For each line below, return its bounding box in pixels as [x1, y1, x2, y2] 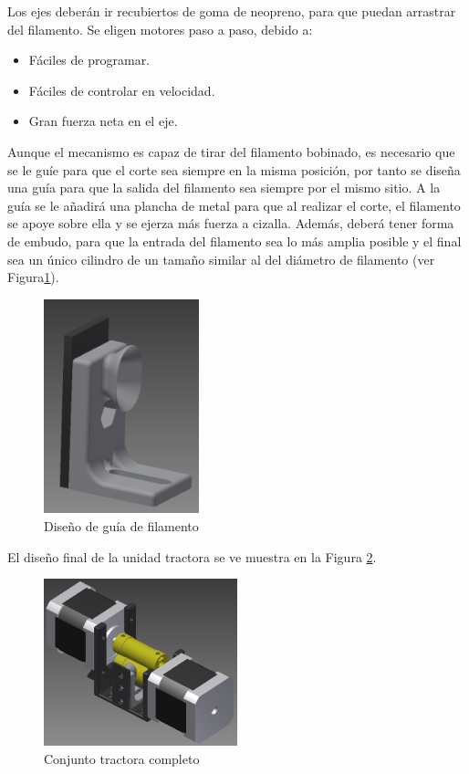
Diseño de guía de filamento [44, 516, 199, 535]
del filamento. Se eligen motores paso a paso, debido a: [7, 19, 313, 38]
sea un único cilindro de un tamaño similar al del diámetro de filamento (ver [7, 249, 435, 268]
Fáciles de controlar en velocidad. [28, 80, 215, 99]
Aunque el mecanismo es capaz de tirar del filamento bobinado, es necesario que [7, 141, 455, 161]
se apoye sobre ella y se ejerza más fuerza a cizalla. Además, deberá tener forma [7, 214, 454, 233]
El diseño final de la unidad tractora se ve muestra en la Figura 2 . [7, 547, 377, 566]
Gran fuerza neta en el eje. [28, 111, 178, 131]
